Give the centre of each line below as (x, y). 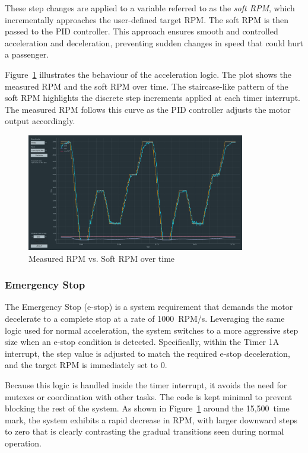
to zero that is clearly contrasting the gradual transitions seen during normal (145, 431)
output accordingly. (40, 121)
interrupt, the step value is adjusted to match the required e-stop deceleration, (147, 353)
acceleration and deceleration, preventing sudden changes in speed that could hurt (154, 42)
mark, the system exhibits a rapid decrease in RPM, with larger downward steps (151, 419)
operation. (23, 443)
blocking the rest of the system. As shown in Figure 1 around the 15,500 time (147, 408)
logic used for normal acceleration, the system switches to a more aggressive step (152, 330)
